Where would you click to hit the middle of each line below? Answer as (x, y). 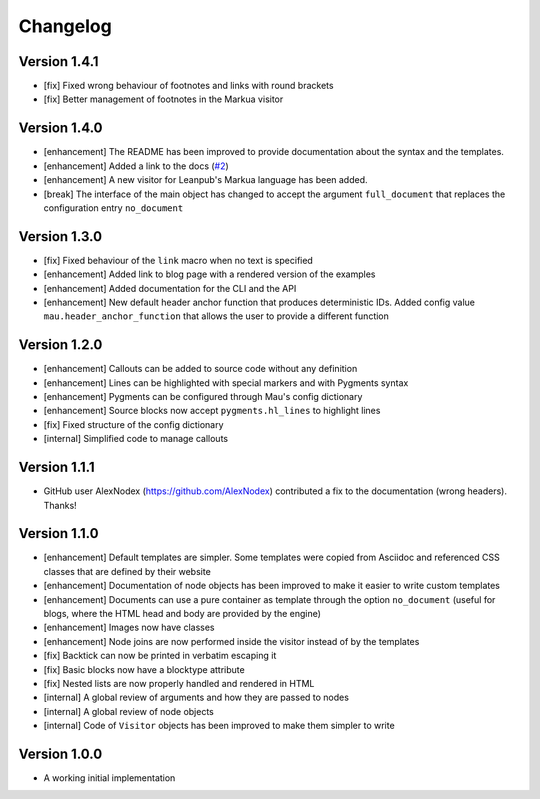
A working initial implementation (109, 778)
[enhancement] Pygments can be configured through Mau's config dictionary (203, 397)
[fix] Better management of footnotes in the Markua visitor (163, 99)
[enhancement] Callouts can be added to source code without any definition (200, 369)
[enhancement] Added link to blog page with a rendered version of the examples (209, 274)
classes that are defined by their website (127, 571)
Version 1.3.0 (60, 236)
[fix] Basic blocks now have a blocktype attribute (144, 669)
